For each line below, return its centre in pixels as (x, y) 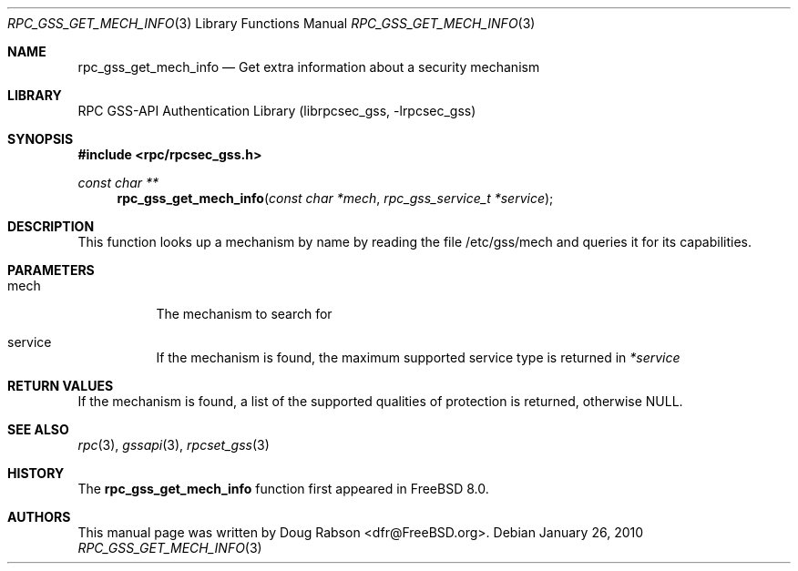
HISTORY (36, 473)
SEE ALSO (38, 429)
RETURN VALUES (61, 386)
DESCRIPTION (51, 226)
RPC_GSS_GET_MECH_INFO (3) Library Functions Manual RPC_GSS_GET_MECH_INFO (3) (271, 23)
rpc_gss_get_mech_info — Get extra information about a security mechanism (309, 67)
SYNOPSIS (41, 139)
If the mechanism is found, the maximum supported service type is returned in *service (418, 357)
